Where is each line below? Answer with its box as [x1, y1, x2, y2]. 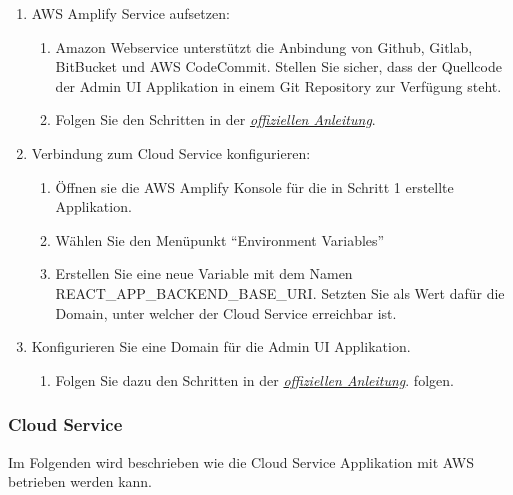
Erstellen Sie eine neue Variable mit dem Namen [55, 263, 353, 284]
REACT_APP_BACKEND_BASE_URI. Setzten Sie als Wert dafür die [55, 282, 505, 303]
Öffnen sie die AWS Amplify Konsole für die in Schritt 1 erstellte [55, 176, 454, 197]
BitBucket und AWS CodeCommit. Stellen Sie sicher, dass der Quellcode [55, 56, 502, 77]
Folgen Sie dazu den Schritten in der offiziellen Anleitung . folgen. [55, 369, 454, 390]
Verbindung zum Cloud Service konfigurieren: [31, 142, 311, 163]
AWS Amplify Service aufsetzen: [31, 3, 230, 23]
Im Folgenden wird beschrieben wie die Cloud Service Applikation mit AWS [8, 451, 474, 472]
